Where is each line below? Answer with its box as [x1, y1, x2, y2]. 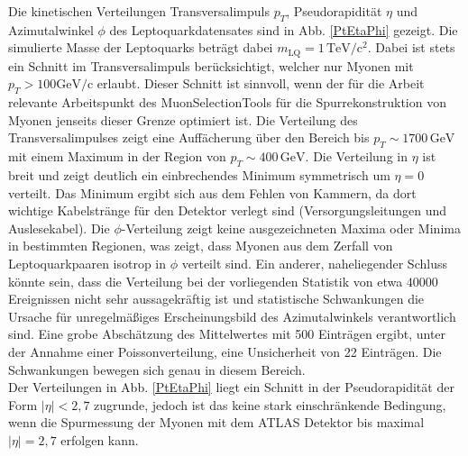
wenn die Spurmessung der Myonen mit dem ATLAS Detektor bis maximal [8, 413, 425, 432]
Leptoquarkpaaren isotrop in [8, 253, 167, 272]
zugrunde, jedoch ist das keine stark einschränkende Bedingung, [94, 395, 446, 414]
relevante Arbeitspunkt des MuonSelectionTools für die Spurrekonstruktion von [8, 93, 446, 112]
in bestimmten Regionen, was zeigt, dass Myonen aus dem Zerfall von [8, 236, 393, 255]
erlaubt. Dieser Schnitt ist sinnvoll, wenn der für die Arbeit [96, 74, 425, 93]
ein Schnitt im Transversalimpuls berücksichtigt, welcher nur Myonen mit [8, 56, 414, 75]
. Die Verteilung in [305, 147, 408, 166]
